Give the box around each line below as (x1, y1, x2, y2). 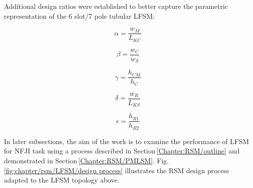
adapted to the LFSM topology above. (4, 175, 120, 185)
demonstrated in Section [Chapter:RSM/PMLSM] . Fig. (4, 155, 169, 165)
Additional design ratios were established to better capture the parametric (4, 1, 228, 11)
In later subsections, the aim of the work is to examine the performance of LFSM (4, 136, 249, 146)
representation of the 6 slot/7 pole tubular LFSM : (4, 10, 155, 21)
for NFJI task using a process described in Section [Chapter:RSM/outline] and (4, 146, 240, 156)
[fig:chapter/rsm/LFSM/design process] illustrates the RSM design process (4, 165, 229, 175)
